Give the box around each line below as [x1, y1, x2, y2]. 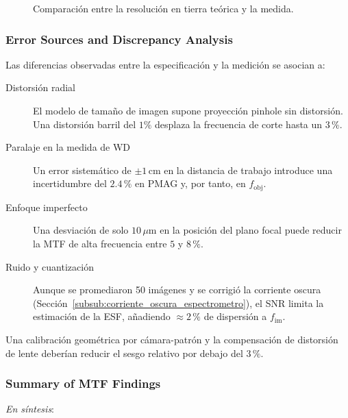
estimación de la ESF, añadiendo [33, 309, 171, 323]
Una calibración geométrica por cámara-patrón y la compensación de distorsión [5, 332, 338, 346]
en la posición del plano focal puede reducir [160, 223, 342, 237]
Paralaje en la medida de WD [5, 140, 131, 154]
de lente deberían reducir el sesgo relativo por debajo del [5, 345, 243, 360]
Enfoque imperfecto [5, 199, 88, 214]
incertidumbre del [33, 176, 107, 190]
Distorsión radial [5, 80, 75, 95]
